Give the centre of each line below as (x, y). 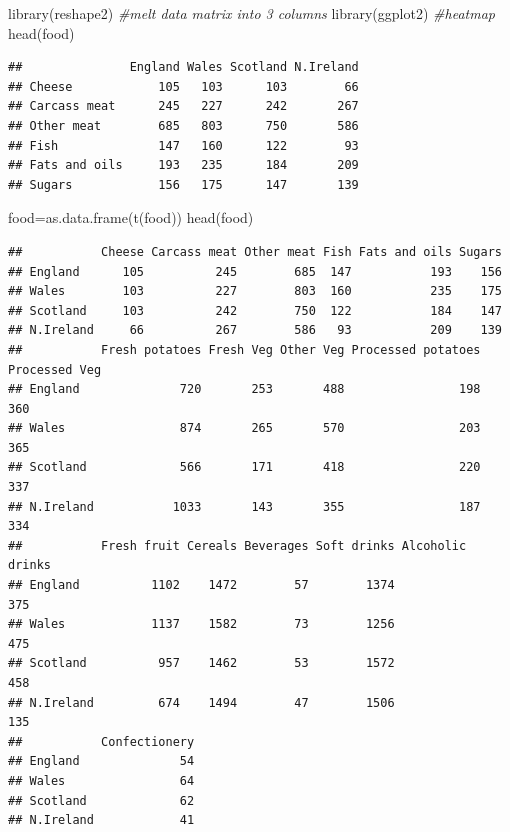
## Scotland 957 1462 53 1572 (201, 663)
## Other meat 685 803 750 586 (183, 125)
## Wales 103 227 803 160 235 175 (255, 291)
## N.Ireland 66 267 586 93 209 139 (255, 330)
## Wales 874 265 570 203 (244, 428)
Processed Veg (55, 369)
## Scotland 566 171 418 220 (244, 467)
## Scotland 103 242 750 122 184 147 (255, 310)
